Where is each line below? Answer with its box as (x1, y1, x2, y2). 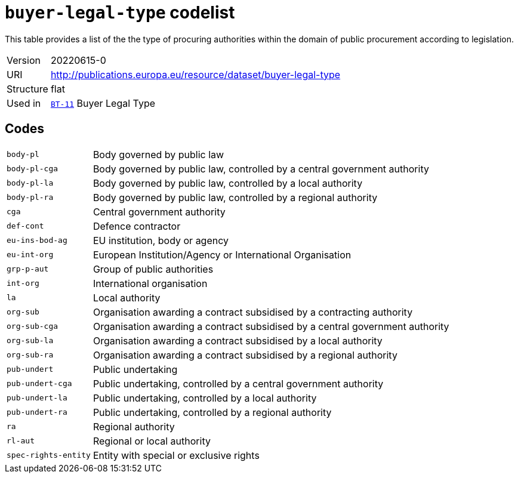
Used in (7, 97, 41, 109)
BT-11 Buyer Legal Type (50, 97, 155, 109)
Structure (7, 82, 48, 95)
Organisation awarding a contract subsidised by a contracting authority (92, 306, 413, 318)
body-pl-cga (7, 164, 58, 174)
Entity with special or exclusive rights (92, 449, 260, 461)
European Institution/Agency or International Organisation (92, 248, 351, 261)
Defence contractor (92, 220, 181, 232)
